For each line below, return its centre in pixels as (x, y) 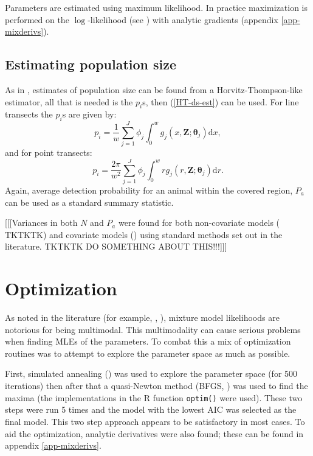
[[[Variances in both (41, 223)
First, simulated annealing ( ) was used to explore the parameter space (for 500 (151, 374)
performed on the (37, 19)
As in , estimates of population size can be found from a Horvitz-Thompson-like (154, 89)
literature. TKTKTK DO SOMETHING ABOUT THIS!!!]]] (116, 246)
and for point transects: (49, 153)
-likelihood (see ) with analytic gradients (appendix (183, 19)
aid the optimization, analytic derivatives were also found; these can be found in (154, 433)
